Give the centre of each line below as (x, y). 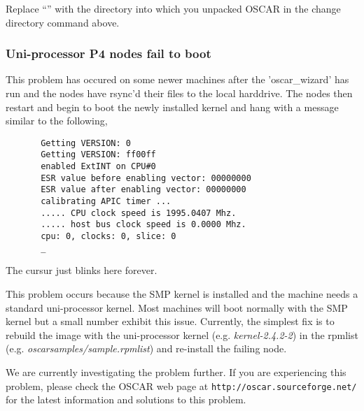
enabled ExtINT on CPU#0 (98, 167)
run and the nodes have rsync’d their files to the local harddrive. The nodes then (179, 93)
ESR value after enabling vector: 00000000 (143, 190)
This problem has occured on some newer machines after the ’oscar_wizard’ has (177, 79)
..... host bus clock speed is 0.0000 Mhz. (143, 225)
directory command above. (63, 22)
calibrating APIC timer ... (106, 202)
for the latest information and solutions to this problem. (126, 399)
